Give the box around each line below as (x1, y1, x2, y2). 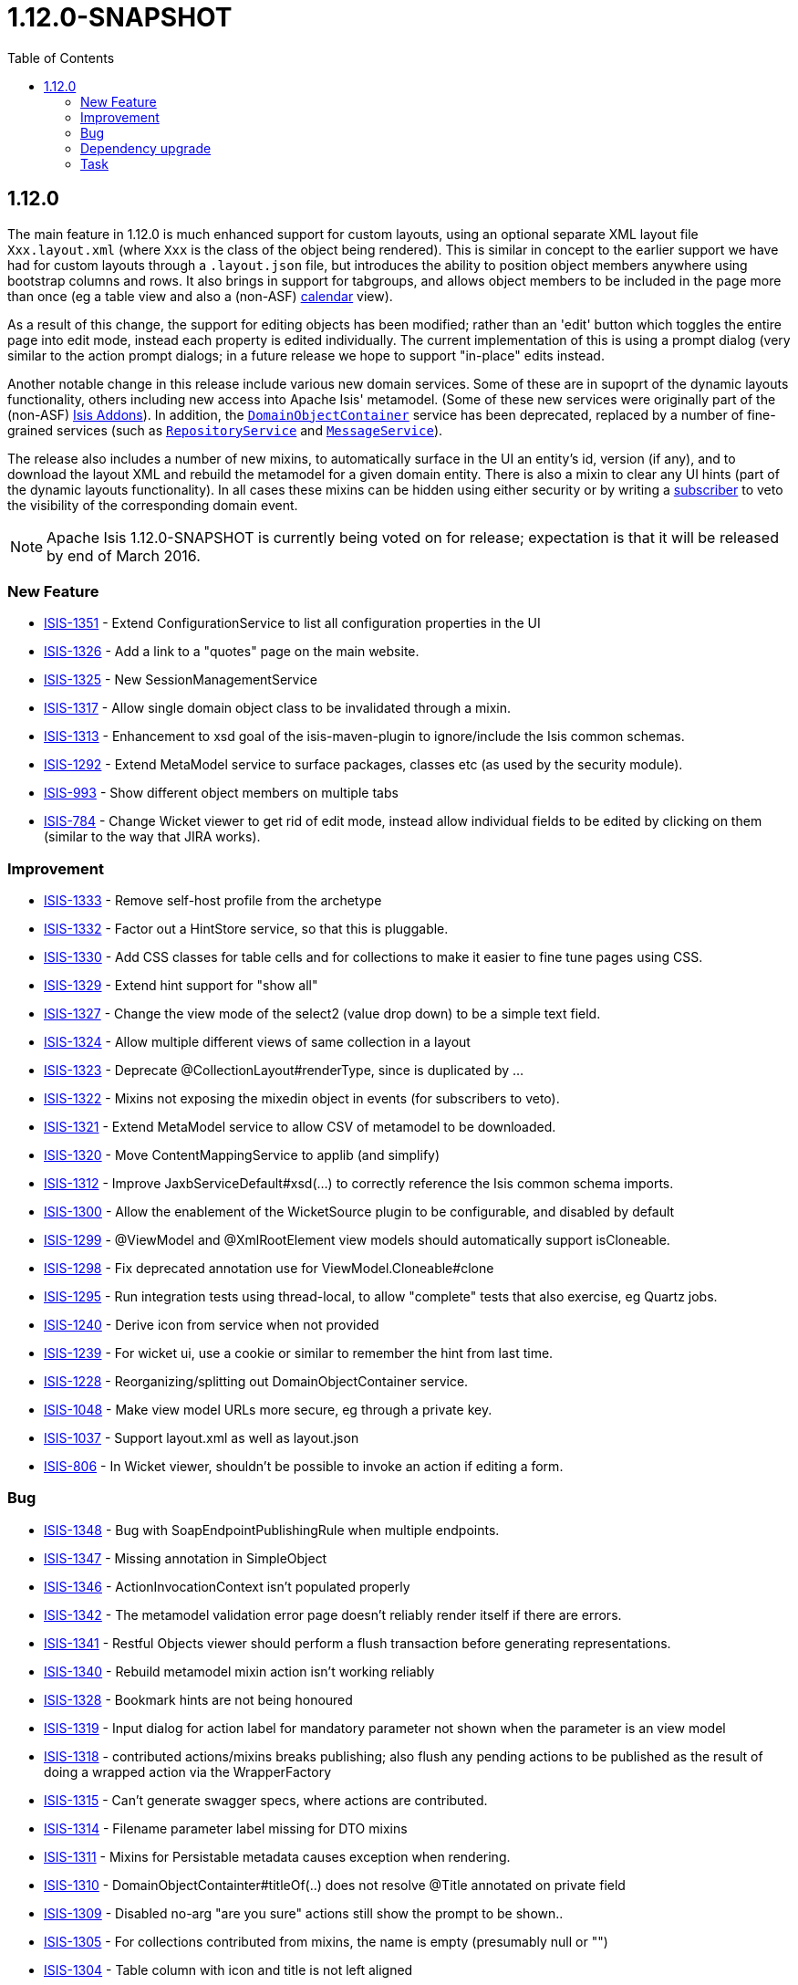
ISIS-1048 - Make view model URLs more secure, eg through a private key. (44, 1402, 492, 1418)
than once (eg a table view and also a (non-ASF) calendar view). (7, 287, 393, 304)
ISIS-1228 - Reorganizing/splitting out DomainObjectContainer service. (44, 1374, 469, 1390)
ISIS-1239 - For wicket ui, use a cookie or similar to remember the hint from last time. (44, 1345, 554, 1362)
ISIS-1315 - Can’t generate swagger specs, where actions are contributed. (44, 1792, 488, 1808)
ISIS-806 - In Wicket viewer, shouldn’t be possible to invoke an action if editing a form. (44, 1458, 564, 1475)
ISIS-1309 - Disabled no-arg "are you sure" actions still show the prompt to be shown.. (44, 1905, 564, 1921)
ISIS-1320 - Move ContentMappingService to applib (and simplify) (44, 1147, 440, 1164)
